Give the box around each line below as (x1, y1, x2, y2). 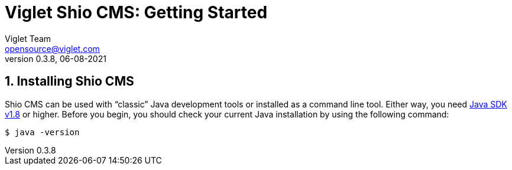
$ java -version (5, 127, 80, 137)
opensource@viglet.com (5, 43, 100, 54)
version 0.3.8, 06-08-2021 (5, 53, 106, 64)
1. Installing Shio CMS (5, 74, 134, 89)
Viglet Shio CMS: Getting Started (5, 2, 268, 22)
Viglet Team (5, 33, 51, 44)
